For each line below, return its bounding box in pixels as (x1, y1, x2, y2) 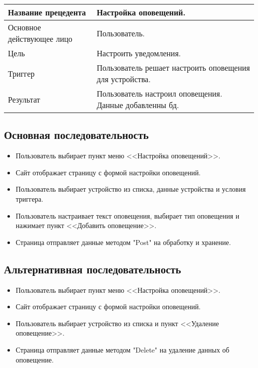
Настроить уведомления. (97, 47, 181, 59)
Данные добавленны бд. (97, 99, 179, 111)
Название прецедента (8, 6, 86, 18)
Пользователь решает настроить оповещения (97, 62, 250, 73)
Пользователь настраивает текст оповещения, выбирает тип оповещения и (15, 210, 240, 221)
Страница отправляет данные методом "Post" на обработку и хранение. (15, 237, 231, 247)
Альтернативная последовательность (4, 261, 181, 276)
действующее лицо (8, 33, 72, 44)
